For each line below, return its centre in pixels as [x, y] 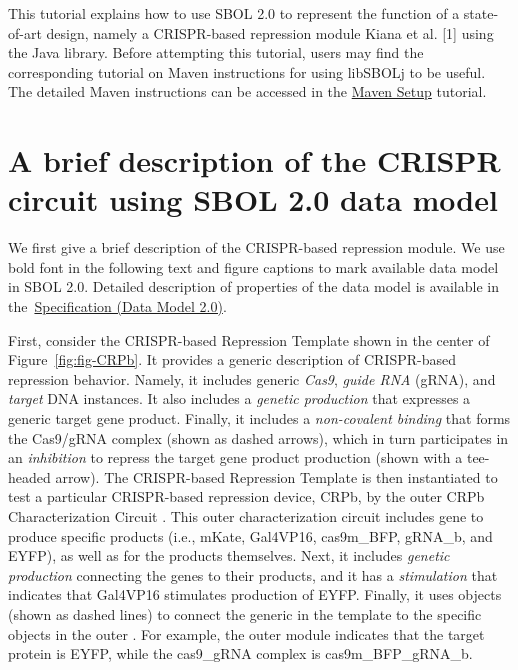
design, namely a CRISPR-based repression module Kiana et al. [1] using [270, 32]
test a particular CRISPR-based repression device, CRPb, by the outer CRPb [246, 496]
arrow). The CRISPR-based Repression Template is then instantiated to [276, 476]
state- [481, 13]
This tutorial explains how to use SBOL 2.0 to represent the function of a [234, 13]
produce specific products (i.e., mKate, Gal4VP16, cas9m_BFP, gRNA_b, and [250, 535]
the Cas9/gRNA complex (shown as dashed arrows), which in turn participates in [258, 437]
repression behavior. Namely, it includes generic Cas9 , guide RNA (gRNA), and [252, 378]
